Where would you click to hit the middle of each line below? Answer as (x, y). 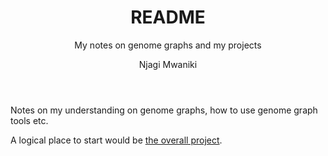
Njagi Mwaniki (168, 64)
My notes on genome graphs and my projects (168, 45)
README (168, 17)
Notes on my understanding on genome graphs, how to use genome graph (164, 110)
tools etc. (29, 120)
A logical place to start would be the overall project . (116, 140)
